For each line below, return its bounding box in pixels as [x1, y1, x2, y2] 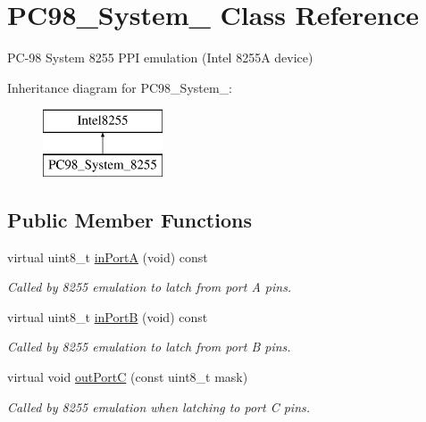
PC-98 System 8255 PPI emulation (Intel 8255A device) [7, 48, 313, 67]
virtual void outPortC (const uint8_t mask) [7, 368, 248, 386]
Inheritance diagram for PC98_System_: [7, 78, 233, 96]
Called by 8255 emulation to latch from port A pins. [7, 277, 292, 296]
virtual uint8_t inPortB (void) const [7, 307, 208, 326]
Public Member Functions [7, 205, 252, 233]
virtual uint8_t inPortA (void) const [7, 247, 208, 266]
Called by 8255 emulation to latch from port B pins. [7, 337, 291, 356]
